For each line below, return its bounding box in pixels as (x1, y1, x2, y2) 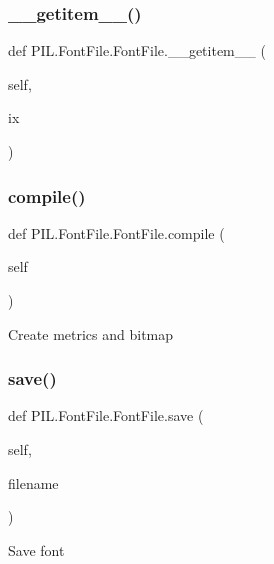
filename (8, 472, 59, 493)
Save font (8, 539, 65, 560)
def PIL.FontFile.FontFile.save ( (8, 405, 204, 426)
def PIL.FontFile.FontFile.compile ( (8, 222, 225, 243)
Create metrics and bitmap (8, 323, 174, 344)
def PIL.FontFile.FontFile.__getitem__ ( (8, 40, 266, 61)
